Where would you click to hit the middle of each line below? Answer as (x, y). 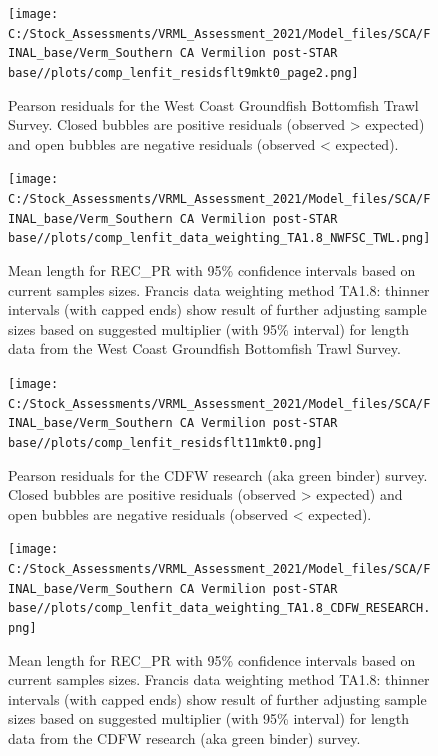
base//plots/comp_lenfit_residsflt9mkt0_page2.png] (183, 72)
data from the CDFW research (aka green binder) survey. (184, 738)
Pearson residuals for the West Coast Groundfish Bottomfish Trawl (213, 104)
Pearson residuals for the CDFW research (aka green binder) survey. (218, 474)
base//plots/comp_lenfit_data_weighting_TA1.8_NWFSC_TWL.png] (219, 238)
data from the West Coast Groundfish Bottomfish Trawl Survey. (204, 348)
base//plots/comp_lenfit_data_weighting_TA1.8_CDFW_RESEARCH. (219, 608)
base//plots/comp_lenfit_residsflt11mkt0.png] (165, 442)
